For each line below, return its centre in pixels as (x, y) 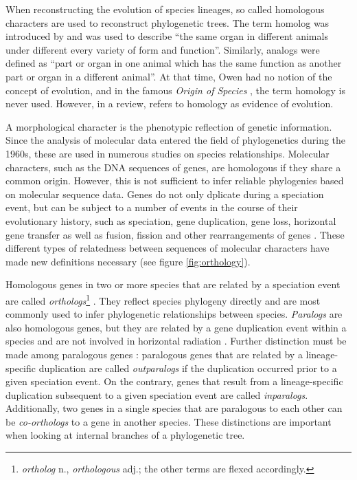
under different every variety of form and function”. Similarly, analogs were (163, 49)
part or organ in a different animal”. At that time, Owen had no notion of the (169, 76)
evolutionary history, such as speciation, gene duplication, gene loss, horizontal (171, 220)
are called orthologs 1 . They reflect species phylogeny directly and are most (163, 299)
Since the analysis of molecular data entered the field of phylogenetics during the (176, 140)
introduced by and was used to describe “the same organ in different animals (167, 36)
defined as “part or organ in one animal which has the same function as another (174, 63)
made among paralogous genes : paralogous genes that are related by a (154, 354)
